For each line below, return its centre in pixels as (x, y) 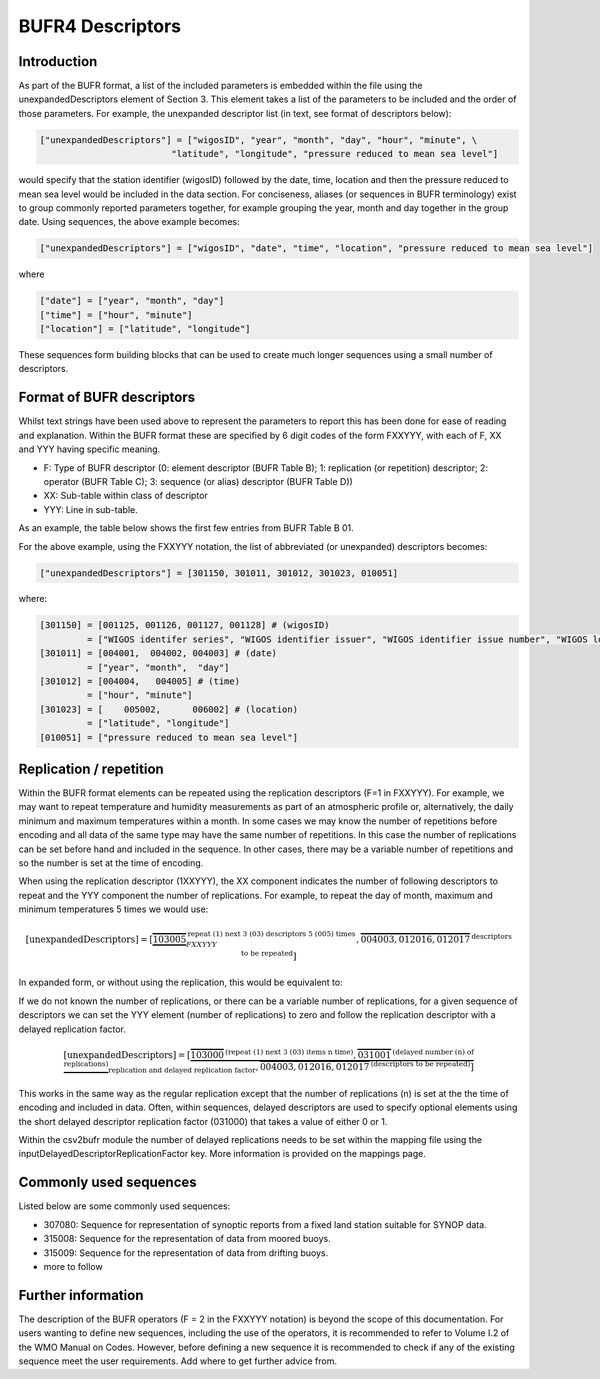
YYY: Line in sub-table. (91, 509)
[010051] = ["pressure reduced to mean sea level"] (169, 737)
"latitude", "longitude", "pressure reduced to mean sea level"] (335, 154)
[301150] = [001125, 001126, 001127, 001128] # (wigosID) (184, 625)
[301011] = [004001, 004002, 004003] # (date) (158, 653)
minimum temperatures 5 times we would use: (113, 909)
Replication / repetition (91, 769)
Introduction (58, 61)
